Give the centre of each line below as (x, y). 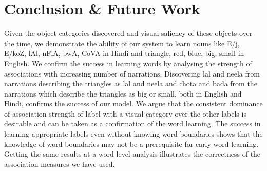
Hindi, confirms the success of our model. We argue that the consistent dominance (133, 103)
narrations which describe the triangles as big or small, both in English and (123, 93)
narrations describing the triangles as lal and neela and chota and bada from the (131, 83)
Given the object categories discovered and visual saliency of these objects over (128, 33)
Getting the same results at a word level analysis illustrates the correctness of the (132, 154)
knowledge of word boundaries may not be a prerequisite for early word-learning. (131, 144)
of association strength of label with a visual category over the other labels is (125, 113)
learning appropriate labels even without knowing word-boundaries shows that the (133, 134)
